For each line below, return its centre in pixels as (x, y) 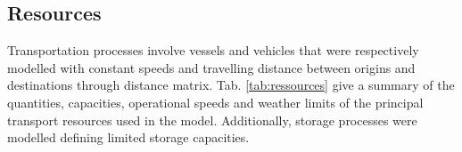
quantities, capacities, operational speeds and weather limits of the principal (215, 102)
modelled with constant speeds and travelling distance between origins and (211, 67)
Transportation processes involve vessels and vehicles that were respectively (213, 50)
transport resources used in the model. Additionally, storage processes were (212, 120)
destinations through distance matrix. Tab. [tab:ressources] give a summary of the (231, 85)
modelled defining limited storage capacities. (128, 137)
